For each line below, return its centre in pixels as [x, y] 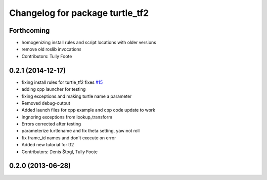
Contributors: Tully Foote [47, 56]
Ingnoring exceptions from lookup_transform [67, 117]
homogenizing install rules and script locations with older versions [89, 43]
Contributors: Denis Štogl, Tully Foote [60, 152]
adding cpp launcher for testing [54, 89]
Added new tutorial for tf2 [48, 145]
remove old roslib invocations [51, 49]
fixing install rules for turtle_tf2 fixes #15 [62, 82]
